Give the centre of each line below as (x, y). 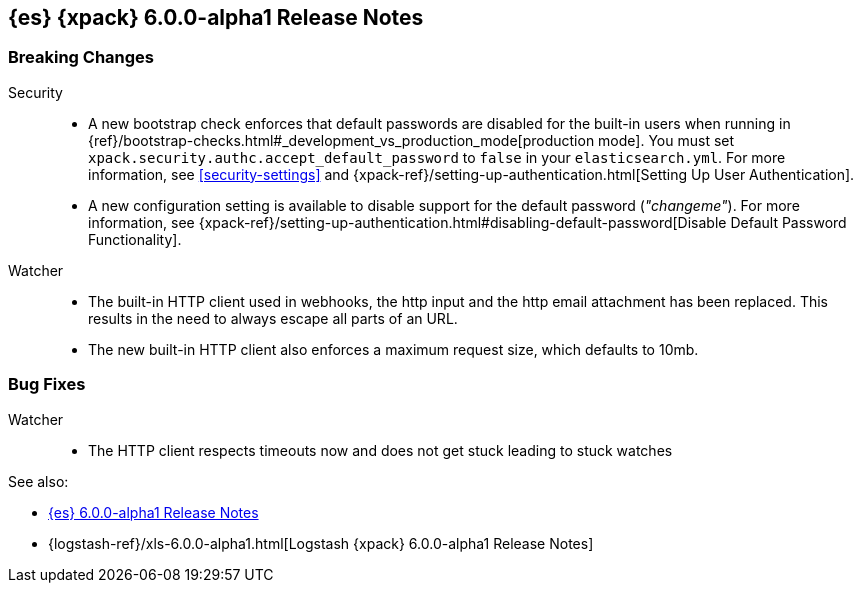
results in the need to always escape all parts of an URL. (273, 318)
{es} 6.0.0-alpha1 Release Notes (153, 512)
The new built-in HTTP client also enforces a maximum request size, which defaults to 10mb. (393, 349)
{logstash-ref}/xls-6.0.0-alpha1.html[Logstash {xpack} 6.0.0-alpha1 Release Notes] (321, 543)
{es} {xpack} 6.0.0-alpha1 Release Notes (216, 17)
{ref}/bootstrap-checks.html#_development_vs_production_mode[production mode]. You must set (411, 140)
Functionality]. (135, 239)
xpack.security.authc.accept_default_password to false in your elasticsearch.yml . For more (437, 157)
